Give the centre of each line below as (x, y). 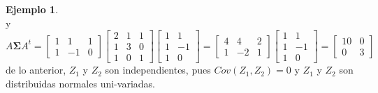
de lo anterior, (36, 70)
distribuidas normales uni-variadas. (80, 83)
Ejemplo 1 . (32, 9)
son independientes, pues (158, 70)
